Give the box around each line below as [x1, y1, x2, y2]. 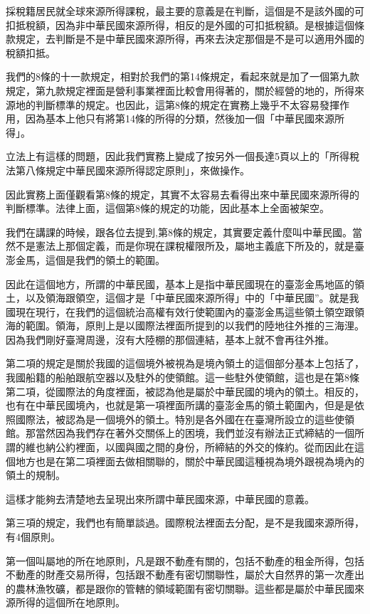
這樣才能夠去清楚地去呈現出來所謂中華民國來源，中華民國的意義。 [6, 491, 314, 506]
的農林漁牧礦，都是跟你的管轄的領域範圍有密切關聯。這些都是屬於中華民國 [6, 581, 354, 596]
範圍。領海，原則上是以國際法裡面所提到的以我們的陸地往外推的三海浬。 [25, 318, 364, 333]
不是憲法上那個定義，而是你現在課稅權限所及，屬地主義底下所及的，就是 [15, 238, 354, 253]
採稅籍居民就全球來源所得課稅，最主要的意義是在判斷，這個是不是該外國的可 [6, 4, 364, 18]
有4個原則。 [6, 529, 60, 544]
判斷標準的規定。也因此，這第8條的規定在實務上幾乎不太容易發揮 [35, 97, 339, 112]
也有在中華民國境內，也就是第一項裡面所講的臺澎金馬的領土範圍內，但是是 [6, 398, 354, 413]
